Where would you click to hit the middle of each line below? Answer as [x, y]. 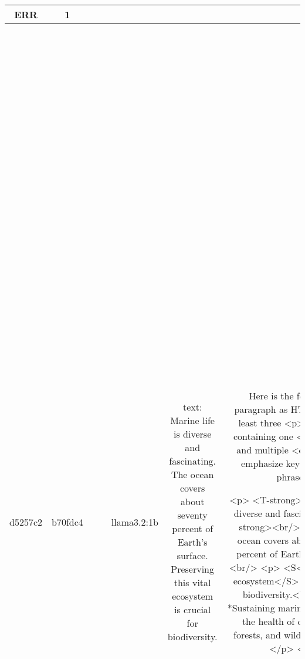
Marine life [192, 420]
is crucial [192, 609]
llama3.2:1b [135, 522]
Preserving [193, 569]
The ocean [192, 474]
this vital [192, 582]
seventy [192, 515]
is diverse [193, 434]
